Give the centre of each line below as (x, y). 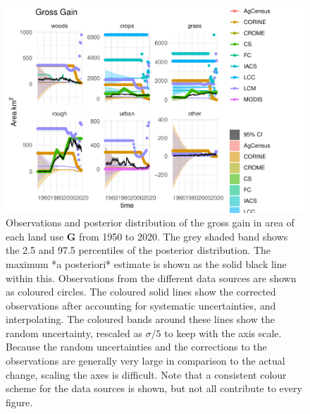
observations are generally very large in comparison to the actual (145, 361)
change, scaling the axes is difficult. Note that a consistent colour (146, 374)
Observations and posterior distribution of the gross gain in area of (150, 223)
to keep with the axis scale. (223, 333)
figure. (19, 402)
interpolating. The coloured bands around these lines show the (140, 319)
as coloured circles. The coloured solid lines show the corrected (141, 292)
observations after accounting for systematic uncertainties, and (141, 305)
